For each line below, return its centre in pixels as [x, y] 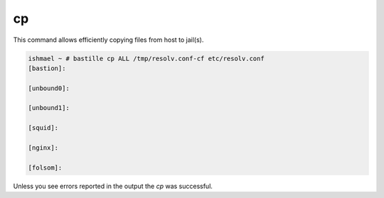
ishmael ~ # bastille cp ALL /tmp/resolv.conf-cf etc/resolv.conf [146, 58]
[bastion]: [47, 68]
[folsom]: [45, 167]
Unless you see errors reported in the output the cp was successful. [113, 186]
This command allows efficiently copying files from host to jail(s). [108, 40]
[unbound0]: [49, 88]
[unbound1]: [49, 108]
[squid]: [43, 128]
